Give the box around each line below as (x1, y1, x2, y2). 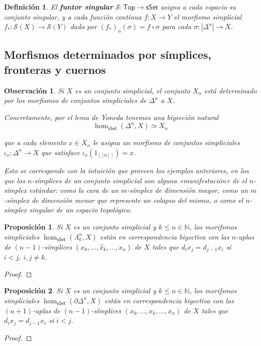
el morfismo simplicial (174, 11, 242, 22)
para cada (162, 21, 192, 32)
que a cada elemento (4, 137, 66, 148)
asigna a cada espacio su (161, 2, 236, 12)
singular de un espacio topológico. (29, 204, 132, 215)
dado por (70, 21, 97, 32)
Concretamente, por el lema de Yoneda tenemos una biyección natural (4, 111, 219, 122)
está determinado (204, 85, 257, 95)
